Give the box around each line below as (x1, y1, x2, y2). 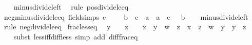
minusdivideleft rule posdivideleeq (13, 2, 129, 12)
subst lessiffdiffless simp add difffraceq (13, 31, 138, 41)
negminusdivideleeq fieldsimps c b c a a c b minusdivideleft (4, 11, 248, 22)
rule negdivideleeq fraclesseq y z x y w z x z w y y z (4, 21, 246, 32)
